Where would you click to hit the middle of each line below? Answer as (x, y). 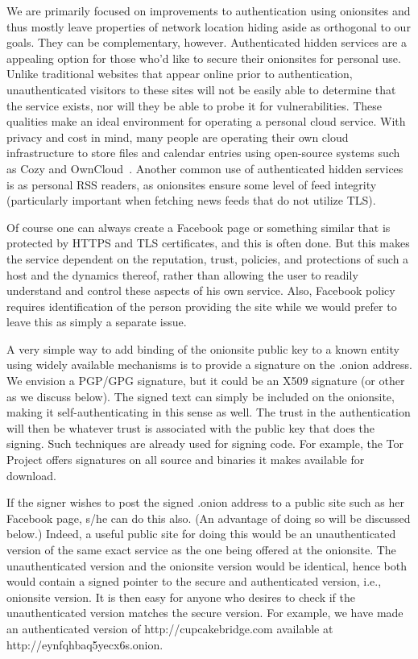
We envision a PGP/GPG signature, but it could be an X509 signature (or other (206, 381)
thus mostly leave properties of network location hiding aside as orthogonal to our (209, 26)
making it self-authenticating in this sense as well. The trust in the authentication (209, 412)
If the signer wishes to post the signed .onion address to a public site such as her (205, 502)
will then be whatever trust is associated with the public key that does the (191, 427)
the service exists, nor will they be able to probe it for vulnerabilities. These (195, 105)
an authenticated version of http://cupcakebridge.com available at (170, 628)
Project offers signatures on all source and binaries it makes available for (186, 460)
